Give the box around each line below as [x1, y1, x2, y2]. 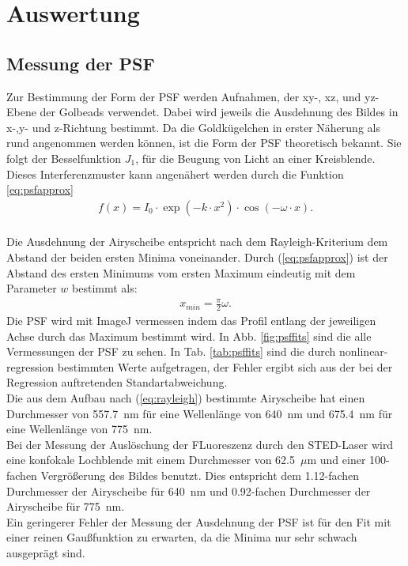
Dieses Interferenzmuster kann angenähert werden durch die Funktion [6, 165, 344, 182]
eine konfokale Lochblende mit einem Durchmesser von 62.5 [6, 451, 295, 468]
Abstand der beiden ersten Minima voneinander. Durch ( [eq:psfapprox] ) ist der [6, 248, 388, 265]
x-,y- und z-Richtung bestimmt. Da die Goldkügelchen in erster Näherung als [6, 119, 380, 135]
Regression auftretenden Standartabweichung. [6, 374, 228, 391]
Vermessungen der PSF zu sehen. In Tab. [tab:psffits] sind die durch [6, 343, 336, 360]
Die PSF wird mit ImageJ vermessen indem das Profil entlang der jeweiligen [6, 312, 376, 329]
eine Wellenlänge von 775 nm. [6, 421, 153, 437]
